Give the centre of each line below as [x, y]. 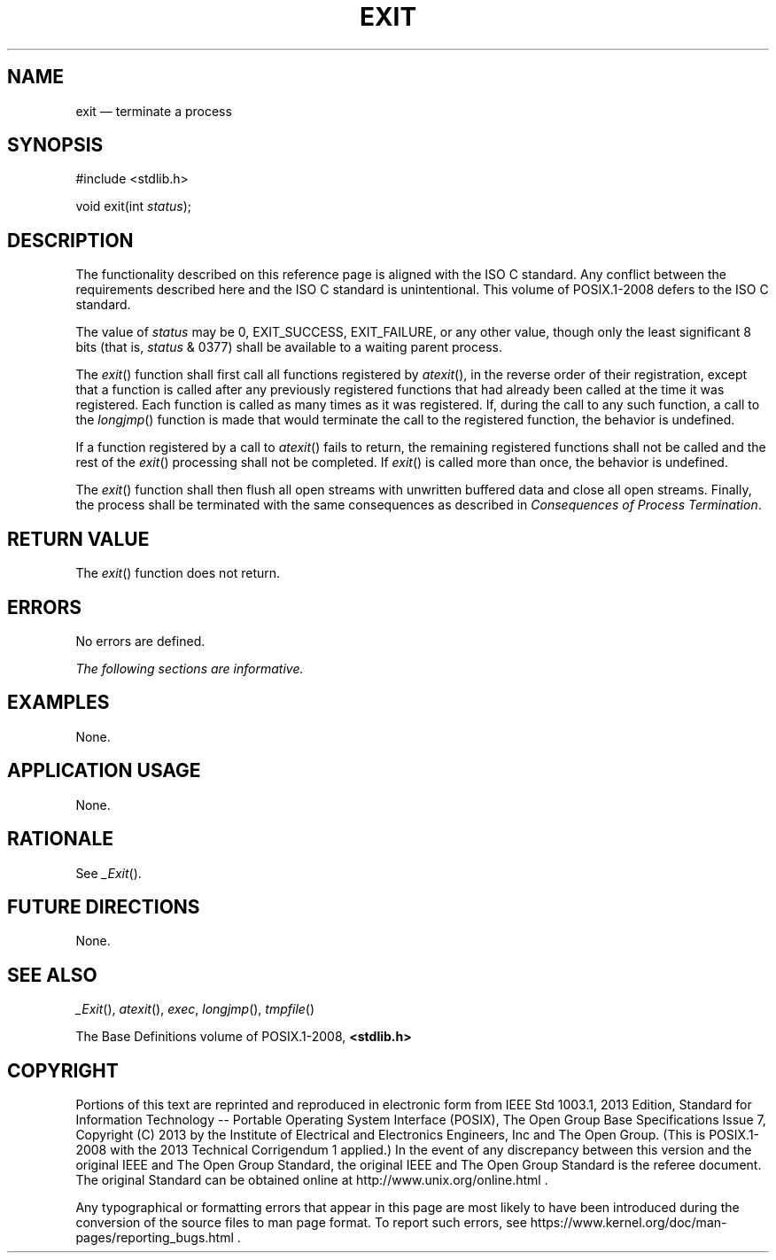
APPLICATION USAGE [104, 771]
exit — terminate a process [154, 111]
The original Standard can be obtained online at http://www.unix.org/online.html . [312, 1180]
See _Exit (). [109, 873]
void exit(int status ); [134, 206]
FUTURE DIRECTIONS [104, 906]
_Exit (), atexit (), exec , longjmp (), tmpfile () [195, 1009]
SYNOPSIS [55, 145]
